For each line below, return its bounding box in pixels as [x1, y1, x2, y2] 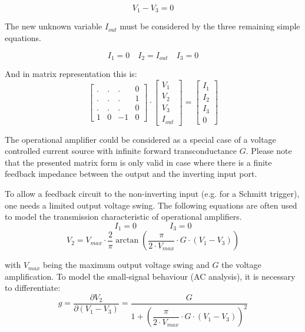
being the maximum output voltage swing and [42, 259, 210, 271]
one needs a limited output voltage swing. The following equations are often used [5, 199, 297, 211]
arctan [115, 236, 139, 245]
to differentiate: [5, 281, 61, 294]
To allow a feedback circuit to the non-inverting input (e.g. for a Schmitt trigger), [5, 187, 300, 199]
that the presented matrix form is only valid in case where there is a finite [5, 156, 272, 168]
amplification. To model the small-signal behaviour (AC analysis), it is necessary [5, 270, 296, 282]
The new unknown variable [5, 20, 102, 32]
